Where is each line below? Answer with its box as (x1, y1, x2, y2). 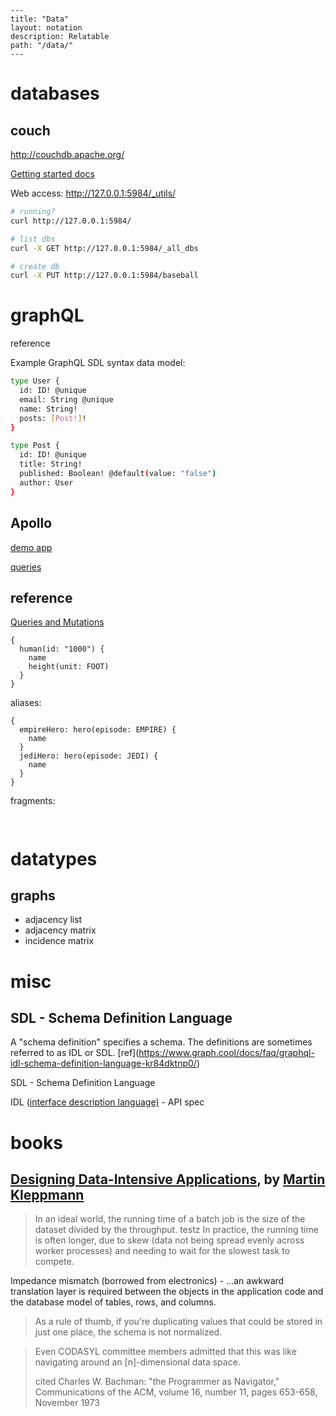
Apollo (10, 515, 53, 532)
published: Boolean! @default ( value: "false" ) (19, 469, 217, 479)
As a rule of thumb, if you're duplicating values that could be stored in (34, 1316, 323, 1328)
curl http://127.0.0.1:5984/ (10, 216, 132, 226)
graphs (10, 887, 56, 904)
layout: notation (10, 23, 83, 33)
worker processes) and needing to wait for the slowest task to (34, 1245, 291, 1257)
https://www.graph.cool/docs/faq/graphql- (138, 1047, 315, 1059)
